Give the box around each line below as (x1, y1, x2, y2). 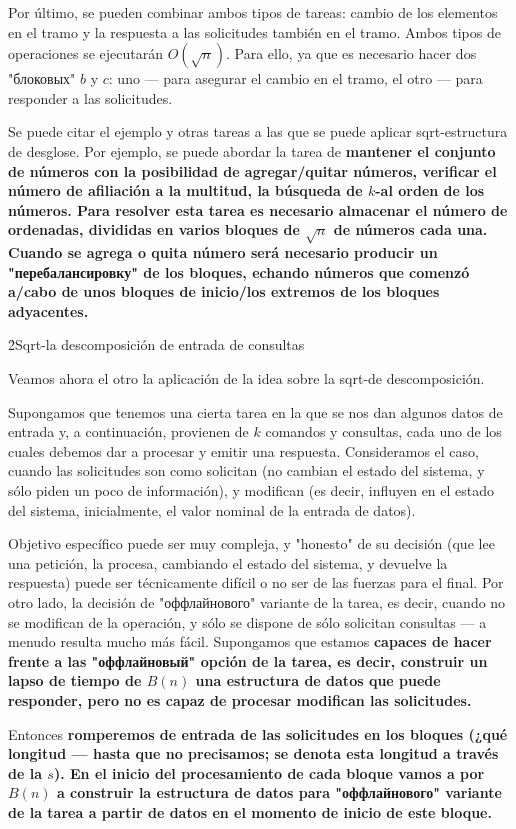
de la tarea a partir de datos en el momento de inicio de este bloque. (8, 801, 492, 822)
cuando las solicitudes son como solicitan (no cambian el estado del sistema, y (8, 460, 485, 481)
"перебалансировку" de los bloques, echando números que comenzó (8, 261, 470, 282)
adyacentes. (8, 300, 89, 321)
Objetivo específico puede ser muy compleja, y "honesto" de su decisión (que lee (8, 533, 495, 554)
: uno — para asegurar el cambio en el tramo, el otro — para (108, 68, 483, 89)
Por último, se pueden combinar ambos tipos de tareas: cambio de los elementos (8, 2, 498, 22)
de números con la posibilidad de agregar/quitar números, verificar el (8, 160, 497, 181)
